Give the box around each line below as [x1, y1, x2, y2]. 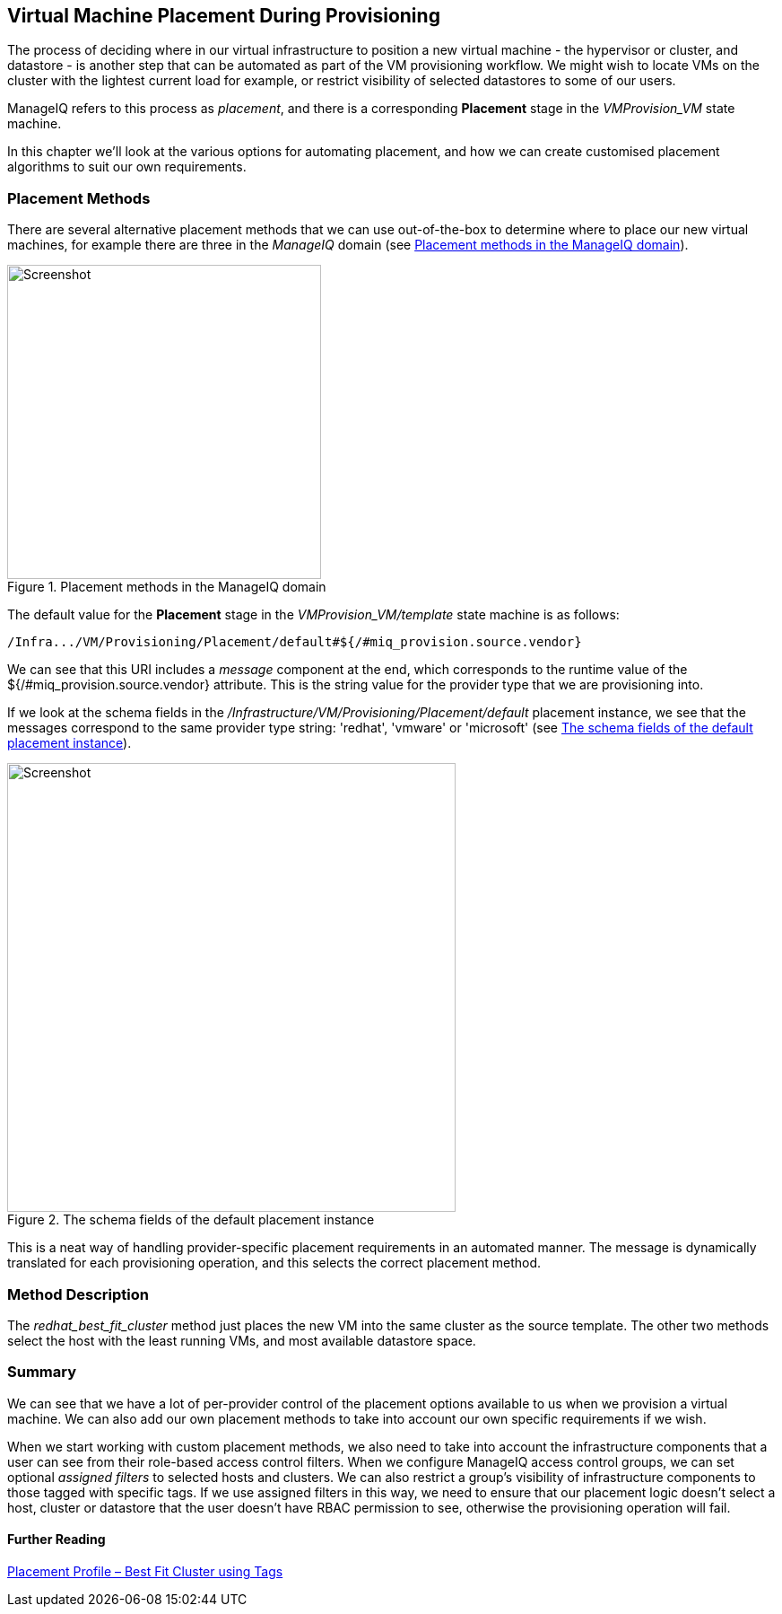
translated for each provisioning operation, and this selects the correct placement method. [7, 1255, 542, 1271]
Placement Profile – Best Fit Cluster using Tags [7, 1563, 283, 1579]
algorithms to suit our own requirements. [7, 159, 247, 175]
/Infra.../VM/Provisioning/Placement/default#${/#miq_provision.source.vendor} [7, 635, 582, 650]
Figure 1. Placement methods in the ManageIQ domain [7, 579, 326, 595]
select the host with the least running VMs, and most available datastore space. [7, 1332, 476, 1348]
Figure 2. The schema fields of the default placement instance [7, 1212, 375, 1228]
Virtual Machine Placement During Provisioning [7, 4, 440, 27]
